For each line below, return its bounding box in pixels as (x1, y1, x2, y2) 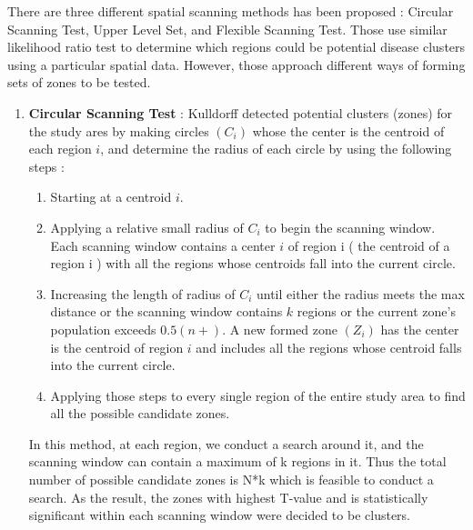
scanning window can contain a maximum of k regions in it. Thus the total (28, 452, 447, 471)
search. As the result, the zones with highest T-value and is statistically (28, 487, 428, 506)
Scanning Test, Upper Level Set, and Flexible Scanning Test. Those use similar (7, 19, 448, 38)
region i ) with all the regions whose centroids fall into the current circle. (50, 254, 456, 273)
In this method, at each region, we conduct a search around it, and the (28, 434, 424, 453)
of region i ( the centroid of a (287, 235, 450, 255)
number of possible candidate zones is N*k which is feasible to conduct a (28, 470, 434, 489)
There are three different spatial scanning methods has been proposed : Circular (7, 2, 454, 20)
